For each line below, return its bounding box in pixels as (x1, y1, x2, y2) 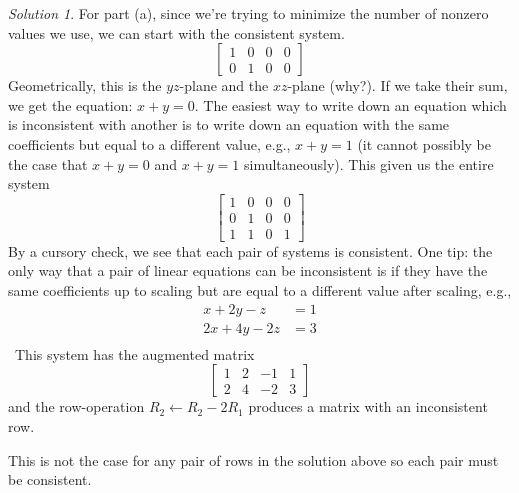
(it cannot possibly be (357, 133, 491, 154)
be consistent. (8, 469, 92, 490)
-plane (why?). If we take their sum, (287, 75, 508, 96)
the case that (8, 153, 88, 174)
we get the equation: (8, 94, 133, 115)
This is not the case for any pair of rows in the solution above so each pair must (8, 449, 499, 470)
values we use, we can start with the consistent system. (8, 22, 345, 43)
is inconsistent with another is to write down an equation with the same (8, 114, 450, 135)
